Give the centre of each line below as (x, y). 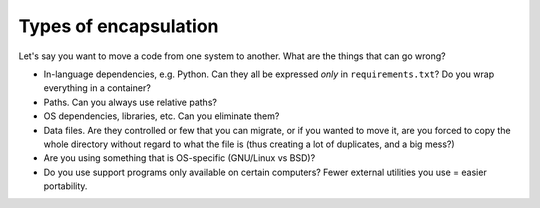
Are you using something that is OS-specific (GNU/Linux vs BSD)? (179, 158)
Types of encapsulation (118, 26)
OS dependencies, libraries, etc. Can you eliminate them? (161, 116)
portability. (65, 186)
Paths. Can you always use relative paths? (130, 102)
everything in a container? (97, 88)
